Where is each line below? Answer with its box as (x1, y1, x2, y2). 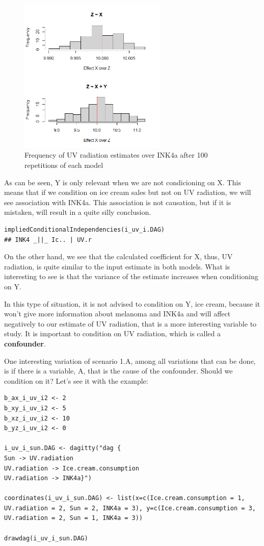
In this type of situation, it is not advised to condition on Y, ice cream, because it (4, 298, 260, 309)
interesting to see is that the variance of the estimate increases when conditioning (4, 271, 258, 282)
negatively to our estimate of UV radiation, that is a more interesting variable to (4, 318, 257, 329)
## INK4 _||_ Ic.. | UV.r (4, 236, 92, 243)
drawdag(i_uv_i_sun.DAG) (4, 534, 88, 542)
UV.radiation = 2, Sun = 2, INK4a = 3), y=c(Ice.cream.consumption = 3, (4, 504, 256, 512)
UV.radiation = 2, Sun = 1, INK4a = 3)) (4, 514, 143, 522)
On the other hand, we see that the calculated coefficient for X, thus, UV (4, 251, 233, 262)
